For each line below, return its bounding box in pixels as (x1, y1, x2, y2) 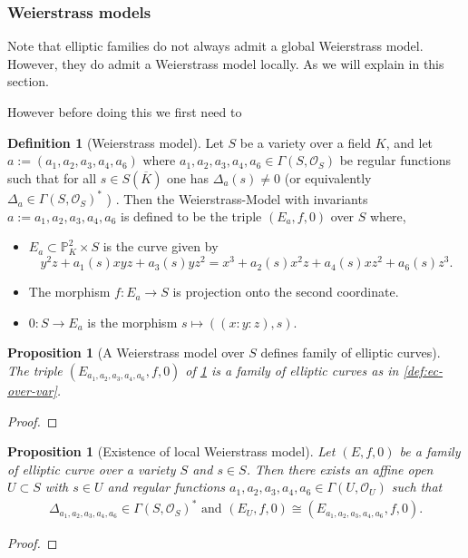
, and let (385, 132, 434, 152)
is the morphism (87, 312, 178, 331)
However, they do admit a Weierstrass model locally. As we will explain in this (7, 54, 444, 73)
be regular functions (339, 151, 451, 170)
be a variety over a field (239, 132, 372, 152)
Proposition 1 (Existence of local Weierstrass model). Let (7, 442, 336, 461)
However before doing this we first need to (7, 103, 242, 121)
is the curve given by (102, 237, 219, 256)
